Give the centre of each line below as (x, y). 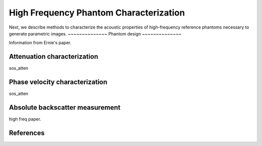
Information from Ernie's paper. (40, 43)
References (27, 133)
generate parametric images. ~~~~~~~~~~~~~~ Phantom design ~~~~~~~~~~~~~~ (95, 33)
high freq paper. (25, 119)
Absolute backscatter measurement (65, 107)
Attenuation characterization (54, 57)
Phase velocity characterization (58, 82)
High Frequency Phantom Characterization (97, 13)
